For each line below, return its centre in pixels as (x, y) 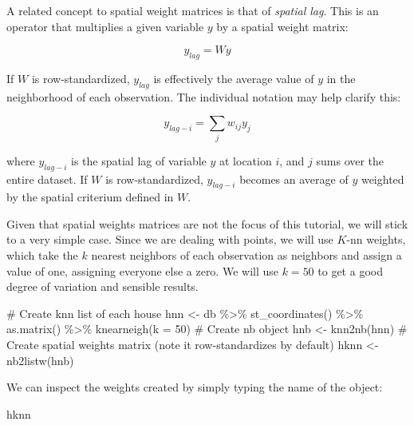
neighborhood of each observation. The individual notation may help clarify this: (204, 96)
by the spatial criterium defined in (90, 197)
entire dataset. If (47, 179)
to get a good (350, 270)
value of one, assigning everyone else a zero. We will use (142, 270)
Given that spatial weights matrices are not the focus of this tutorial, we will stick (207, 223)
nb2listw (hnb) (40, 360)
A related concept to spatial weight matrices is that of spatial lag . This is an (193, 10)
